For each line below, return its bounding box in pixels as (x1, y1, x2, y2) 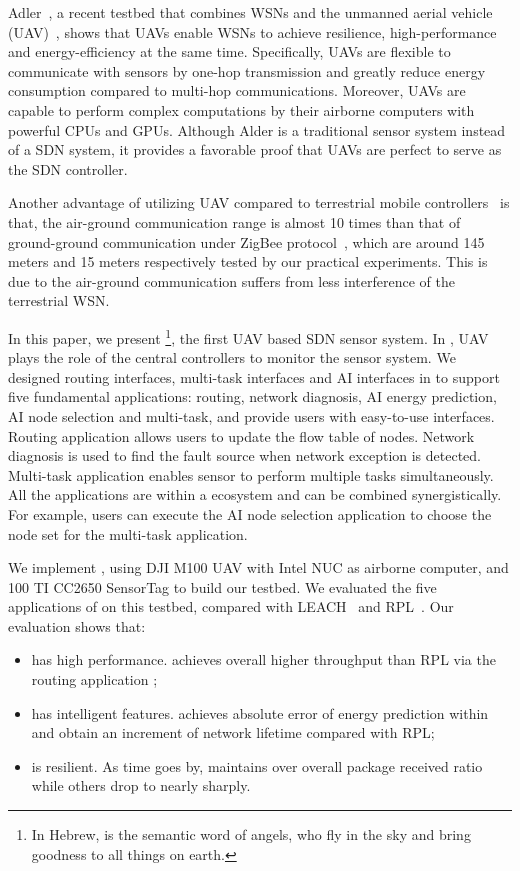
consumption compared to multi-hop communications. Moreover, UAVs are (8, 80, 466, 101)
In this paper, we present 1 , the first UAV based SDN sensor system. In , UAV (8, 324, 489, 348)
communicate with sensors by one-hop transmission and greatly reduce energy (8, 60, 486, 81)
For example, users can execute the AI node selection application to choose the (8, 503, 492, 524)
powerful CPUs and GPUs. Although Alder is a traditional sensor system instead (8, 119, 506, 140)
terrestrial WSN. (8, 290, 110, 311)
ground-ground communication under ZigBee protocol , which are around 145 (8, 231, 485, 252)
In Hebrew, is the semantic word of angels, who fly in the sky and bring (31, 824, 471, 845)
